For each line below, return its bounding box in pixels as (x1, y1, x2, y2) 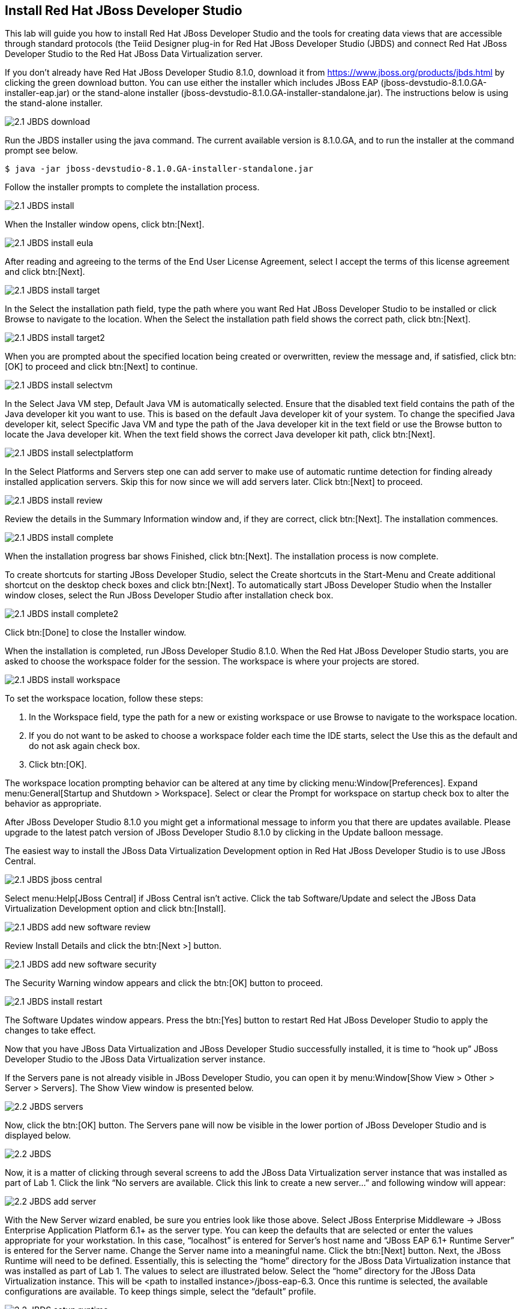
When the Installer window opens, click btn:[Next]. (5, 219, 205, 230)
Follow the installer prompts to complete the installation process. (5, 182, 260, 193)
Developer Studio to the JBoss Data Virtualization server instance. (5, 1054, 266, 1065)
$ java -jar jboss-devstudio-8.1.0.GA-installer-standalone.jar (5, 164, 314, 174)
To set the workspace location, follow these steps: (5, 693, 203, 704)
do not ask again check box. (29, 741, 140, 751)
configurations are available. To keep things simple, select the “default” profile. (5, 1286, 316, 1297)
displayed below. (5, 1130, 71, 1141)
